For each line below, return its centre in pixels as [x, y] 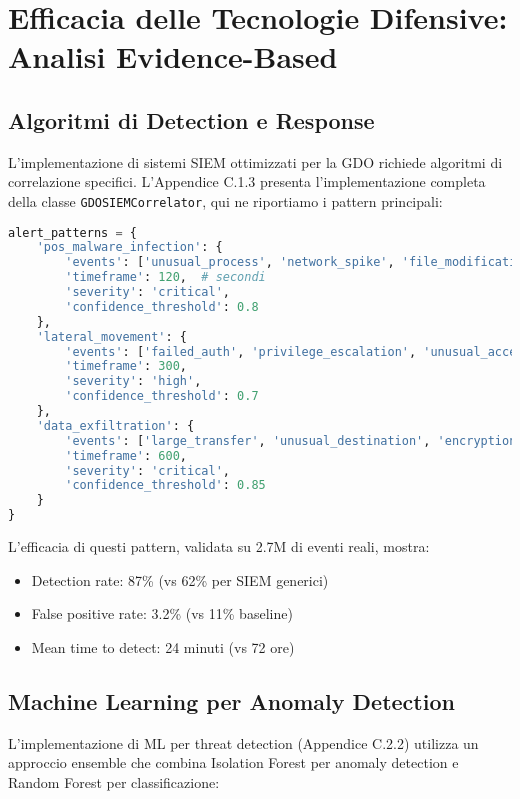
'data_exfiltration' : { [115, 425]
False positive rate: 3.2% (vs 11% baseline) [162, 613]
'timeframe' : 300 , [126, 366]
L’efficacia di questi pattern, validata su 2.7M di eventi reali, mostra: [219, 546]
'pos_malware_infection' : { [129, 247]
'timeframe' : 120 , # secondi [165, 277]
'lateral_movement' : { [111, 336]
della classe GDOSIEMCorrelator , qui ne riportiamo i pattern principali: [225, 200]
